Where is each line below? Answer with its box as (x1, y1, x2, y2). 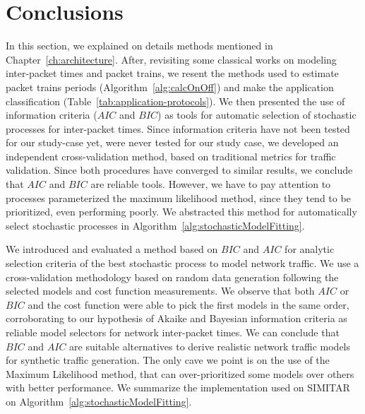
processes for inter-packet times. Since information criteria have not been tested (6, 121, 350, 136)
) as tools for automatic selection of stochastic (157, 107, 357, 122)
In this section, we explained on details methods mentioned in (6, 38, 273, 53)
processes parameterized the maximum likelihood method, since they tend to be (6, 190, 351, 205)
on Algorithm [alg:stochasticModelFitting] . (6, 394, 192, 408)
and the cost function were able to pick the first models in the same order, (28, 297, 349, 312)
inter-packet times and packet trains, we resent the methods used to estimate (6, 66, 339, 81)
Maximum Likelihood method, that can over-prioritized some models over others (6, 366, 354, 381)
